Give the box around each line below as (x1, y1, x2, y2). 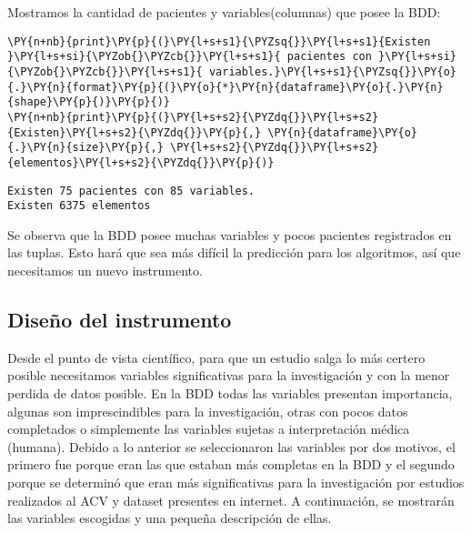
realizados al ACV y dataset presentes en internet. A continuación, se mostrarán (7, 490, 455, 509)
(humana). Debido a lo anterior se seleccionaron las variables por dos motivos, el (7, 437, 456, 456)
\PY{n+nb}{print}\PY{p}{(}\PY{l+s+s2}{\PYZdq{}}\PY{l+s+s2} (7, 110, 379, 124)
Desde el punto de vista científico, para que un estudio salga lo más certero (7, 347, 426, 367)
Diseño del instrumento (7, 305, 232, 333)
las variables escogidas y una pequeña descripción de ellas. (7, 508, 332, 528)
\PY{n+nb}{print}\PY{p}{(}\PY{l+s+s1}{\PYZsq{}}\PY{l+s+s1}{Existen (7, 35, 431, 48)
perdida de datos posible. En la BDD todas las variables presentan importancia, (7, 383, 453, 402)
